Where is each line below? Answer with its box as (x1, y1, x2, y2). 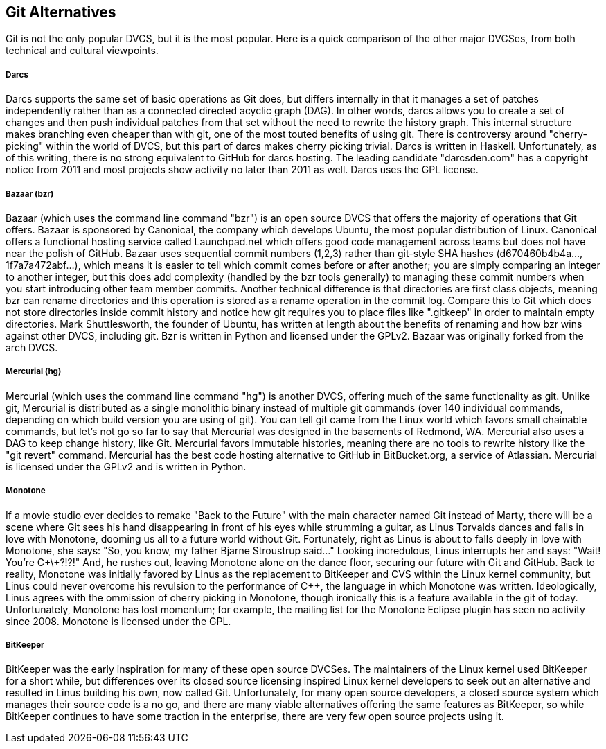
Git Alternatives (6, 3, 116, 21)
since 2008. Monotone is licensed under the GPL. (6, 615, 231, 627)
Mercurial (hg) (6, 367, 62, 377)
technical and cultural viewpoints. (6, 44, 159, 57)
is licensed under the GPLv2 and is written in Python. (6, 460, 247, 473)
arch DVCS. (6, 341, 58, 353)
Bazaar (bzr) (6, 188, 54, 199)
